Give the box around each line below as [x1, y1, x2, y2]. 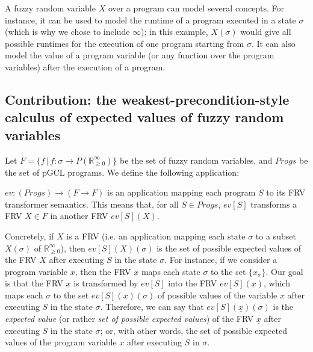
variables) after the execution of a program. [5, 60, 166, 73]
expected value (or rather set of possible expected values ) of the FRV [5, 312, 254, 325]
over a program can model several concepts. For [108, 2, 285, 14]
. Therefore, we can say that [100, 300, 204, 313]
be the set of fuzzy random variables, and [119, 153, 273, 166]
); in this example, [141, 25, 208, 38]
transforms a [250, 197, 297, 210]
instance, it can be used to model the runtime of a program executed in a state [5, 13, 296, 26]
